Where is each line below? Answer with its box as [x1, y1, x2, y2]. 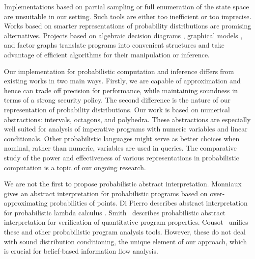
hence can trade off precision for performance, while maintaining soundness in [4, 85, 238, 95]
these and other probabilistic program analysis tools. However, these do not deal [4, 227, 246, 237]
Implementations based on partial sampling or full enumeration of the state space [4, 1, 249, 11]
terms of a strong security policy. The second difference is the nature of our [4, 95, 231, 105]
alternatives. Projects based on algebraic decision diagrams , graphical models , [4, 30, 243, 40]
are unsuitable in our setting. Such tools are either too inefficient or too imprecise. [4, 11, 252, 21]
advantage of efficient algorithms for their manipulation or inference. [4, 49, 210, 59]
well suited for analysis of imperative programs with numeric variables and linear [4, 124, 248, 134]
